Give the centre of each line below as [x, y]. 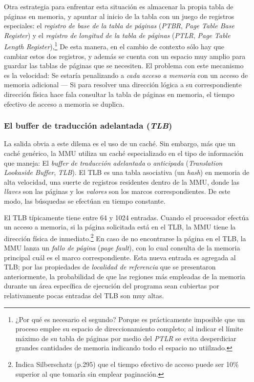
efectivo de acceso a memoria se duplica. [64, 104]
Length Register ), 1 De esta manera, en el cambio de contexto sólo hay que [114, 46]
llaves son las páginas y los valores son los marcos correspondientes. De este [117, 191]
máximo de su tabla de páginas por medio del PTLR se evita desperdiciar [126, 338]
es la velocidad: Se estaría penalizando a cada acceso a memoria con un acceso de [126, 75]
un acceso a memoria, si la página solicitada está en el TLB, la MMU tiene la [120, 227]
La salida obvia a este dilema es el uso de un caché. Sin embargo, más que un [120, 143]
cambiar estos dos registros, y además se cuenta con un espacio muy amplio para [125, 56]
